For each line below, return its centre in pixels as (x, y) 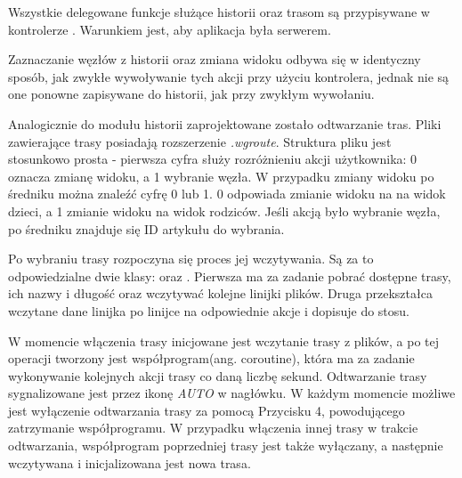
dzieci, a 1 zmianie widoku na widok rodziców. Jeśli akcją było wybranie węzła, (224, 211)
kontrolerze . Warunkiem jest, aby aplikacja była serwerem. (170, 29)
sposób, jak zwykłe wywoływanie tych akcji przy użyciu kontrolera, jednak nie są (229, 76)
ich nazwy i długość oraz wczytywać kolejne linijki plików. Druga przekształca (220, 293)
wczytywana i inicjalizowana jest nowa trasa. (130, 462)
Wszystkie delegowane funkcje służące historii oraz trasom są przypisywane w (219, 12)
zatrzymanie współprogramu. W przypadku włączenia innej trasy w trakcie (213, 428)
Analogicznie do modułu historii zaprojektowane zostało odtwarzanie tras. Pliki (225, 123)
